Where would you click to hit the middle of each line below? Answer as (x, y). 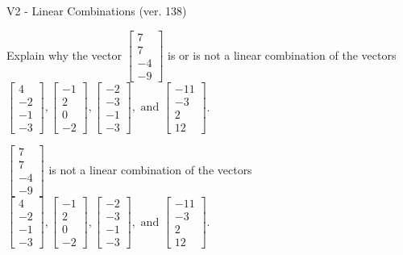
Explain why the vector (64, 54)
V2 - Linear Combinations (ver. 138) (97, 10)
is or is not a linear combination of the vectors (282, 54)
